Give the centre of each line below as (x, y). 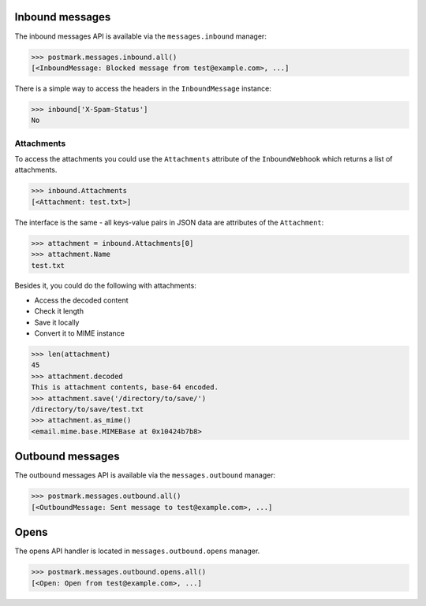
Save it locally (57, 322)
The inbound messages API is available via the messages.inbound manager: (141, 36)
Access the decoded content (81, 300)
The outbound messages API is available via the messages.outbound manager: (145, 475)
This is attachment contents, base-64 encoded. (125, 387)
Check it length (59, 311)
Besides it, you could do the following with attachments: (105, 286)
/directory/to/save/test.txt (88, 409)
